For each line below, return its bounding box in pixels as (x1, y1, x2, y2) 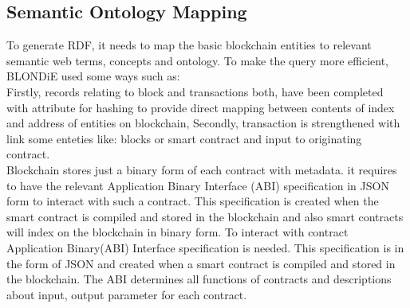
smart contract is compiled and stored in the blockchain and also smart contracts (6, 208, 404, 224)
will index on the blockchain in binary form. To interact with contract (6, 224, 349, 240)
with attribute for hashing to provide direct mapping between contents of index (6, 99, 395, 115)
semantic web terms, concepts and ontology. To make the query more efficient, (6, 52, 388, 68)
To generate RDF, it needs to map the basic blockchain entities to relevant (6, 37, 372, 53)
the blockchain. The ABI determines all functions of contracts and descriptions (6, 271, 392, 287)
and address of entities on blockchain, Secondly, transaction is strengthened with (6, 115, 400, 131)
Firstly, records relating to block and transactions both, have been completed (6, 83, 384, 99)
